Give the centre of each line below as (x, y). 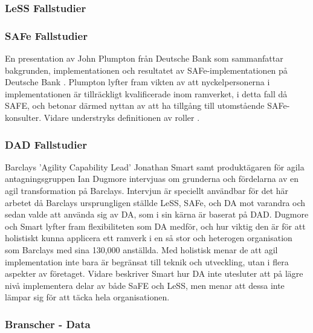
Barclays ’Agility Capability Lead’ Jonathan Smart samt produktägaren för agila (155, 166)
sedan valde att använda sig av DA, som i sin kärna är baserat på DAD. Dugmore (157, 214)
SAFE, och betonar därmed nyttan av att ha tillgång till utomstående (135, 105)
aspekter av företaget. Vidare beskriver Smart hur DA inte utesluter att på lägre (154, 273)
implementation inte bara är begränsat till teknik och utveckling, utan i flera (147, 261)
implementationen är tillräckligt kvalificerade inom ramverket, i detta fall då (146, 93)
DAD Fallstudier (46, 144)
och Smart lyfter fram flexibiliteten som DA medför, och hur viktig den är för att (155, 226)
